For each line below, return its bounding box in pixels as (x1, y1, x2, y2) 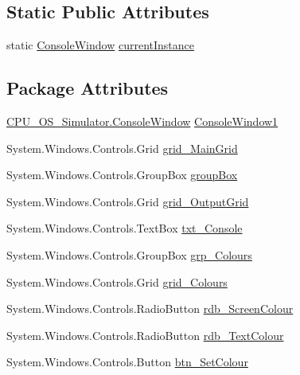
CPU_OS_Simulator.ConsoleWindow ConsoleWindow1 (6, 113, 279, 129)
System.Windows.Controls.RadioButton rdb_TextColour (6, 326, 284, 343)
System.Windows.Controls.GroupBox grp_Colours (6, 246, 252, 263)
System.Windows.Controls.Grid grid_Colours (6, 273, 228, 290)
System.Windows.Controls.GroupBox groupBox (6, 166, 238, 183)
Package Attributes (6, 76, 169, 100)
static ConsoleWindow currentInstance (6, 37, 194, 53)
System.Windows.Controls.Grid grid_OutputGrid (6, 193, 249, 209)
